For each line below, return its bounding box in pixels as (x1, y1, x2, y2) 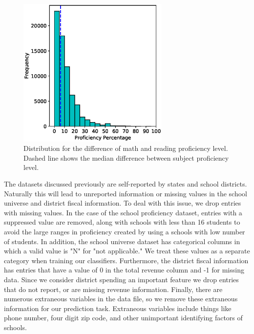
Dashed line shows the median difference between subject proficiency (23, 152, 229, 163)
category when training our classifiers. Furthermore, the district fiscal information (4, 255, 249, 265)
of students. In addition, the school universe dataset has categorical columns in (4, 236, 240, 246)
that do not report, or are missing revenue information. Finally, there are (4, 284, 223, 294)
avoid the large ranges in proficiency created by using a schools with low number (4, 226, 245, 236)
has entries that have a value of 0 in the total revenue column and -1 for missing (4, 265, 244, 275)
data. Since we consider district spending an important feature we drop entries (4, 274, 239, 284)
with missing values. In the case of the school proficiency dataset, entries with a (4, 207, 242, 217)
